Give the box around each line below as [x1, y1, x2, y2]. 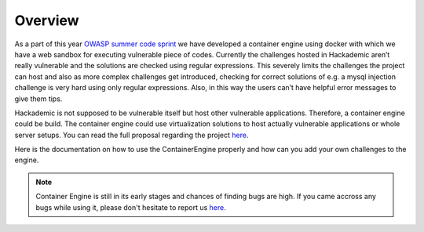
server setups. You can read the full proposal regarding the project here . [14, 130, 249, 140]
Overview [14, 12, 79, 29]
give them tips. [14, 94, 63, 103]
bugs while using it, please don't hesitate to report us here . [35, 202, 227, 212]
